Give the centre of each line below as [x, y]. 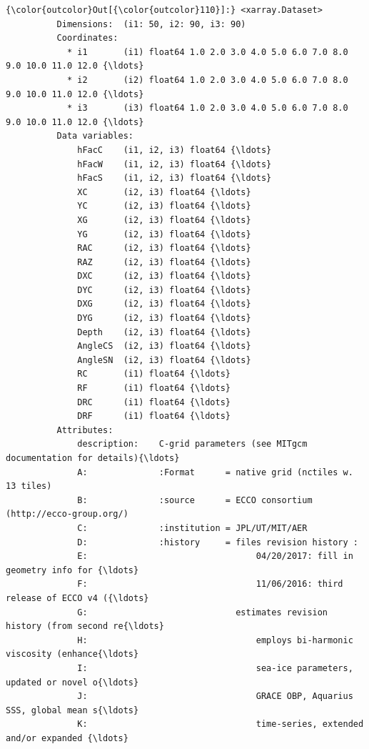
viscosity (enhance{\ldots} [72, 654]
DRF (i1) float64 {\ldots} [154, 416]
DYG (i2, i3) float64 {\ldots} [164, 318]
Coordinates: [87, 38]
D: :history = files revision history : [218, 542]
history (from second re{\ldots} [85, 626]
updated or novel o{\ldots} [72, 682]
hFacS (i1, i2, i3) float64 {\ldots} [175, 178]
